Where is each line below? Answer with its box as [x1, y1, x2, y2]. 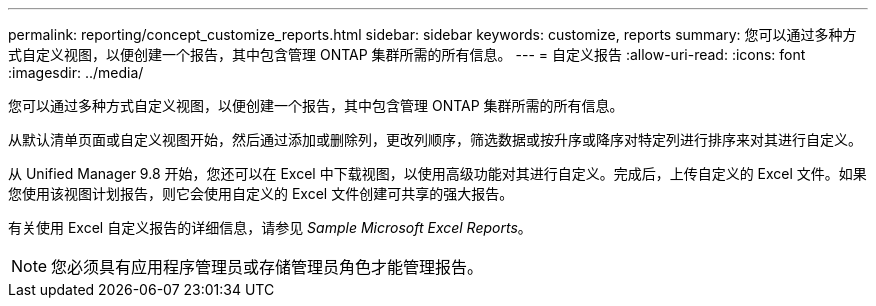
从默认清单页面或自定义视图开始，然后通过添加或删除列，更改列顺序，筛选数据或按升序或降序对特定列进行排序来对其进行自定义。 [8, 131, 862, 148]
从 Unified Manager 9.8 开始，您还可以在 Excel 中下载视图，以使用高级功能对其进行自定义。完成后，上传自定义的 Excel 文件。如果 [8, 165, 867, 182]
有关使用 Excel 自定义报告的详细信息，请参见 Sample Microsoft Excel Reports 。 [8, 219, 532, 236]
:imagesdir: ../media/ [8, 64, 144, 81]
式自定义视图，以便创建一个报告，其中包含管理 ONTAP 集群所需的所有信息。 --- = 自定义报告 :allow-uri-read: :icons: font [8, 46, 806, 63]
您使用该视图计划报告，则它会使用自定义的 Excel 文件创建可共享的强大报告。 [8, 185, 514, 202]
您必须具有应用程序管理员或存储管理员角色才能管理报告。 [51, 257, 484, 277]
